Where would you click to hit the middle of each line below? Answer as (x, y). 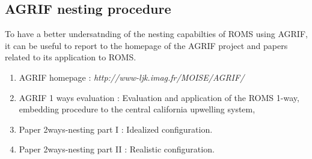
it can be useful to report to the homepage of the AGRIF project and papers (146, 45)
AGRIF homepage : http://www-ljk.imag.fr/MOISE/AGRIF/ (132, 77)
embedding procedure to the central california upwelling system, (137, 109)
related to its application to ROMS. (71, 57)
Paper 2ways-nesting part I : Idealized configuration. (116, 129)
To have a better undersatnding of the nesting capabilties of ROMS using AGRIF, (156, 34)
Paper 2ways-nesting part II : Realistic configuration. (117, 149)
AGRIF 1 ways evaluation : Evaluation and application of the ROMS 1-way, (159, 97)
